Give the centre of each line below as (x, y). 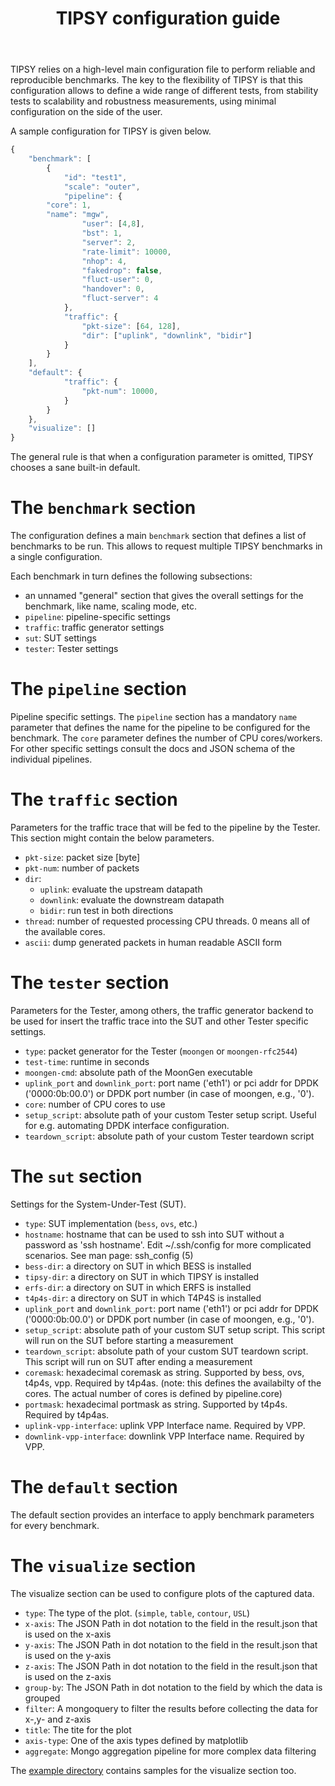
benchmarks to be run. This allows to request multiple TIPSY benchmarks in (166, 546)
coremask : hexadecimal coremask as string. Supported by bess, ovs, (164, 1372)
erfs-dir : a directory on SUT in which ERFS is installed (138, 1287)
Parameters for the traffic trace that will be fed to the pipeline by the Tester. (165, 827)
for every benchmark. (55, 1525)
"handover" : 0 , (113, 289)
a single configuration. (56, 557)
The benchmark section (103, 508)
